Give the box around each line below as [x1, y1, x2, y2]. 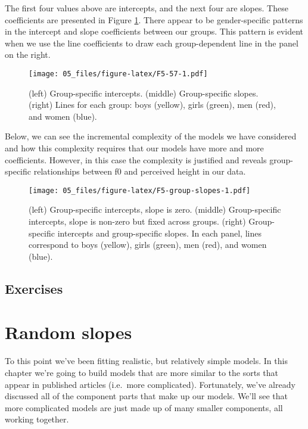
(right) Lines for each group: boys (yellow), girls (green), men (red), [29, 98, 276, 111]
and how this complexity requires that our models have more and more [5, 142, 264, 154]
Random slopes [5, 320, 132, 344]
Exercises [5, 279, 63, 297]
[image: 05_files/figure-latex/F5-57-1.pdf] [29, 69, 208, 78]
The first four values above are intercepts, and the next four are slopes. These [5, 2, 288, 14]
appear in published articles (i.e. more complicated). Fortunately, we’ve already [5, 378, 295, 390]
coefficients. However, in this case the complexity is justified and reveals [5, 153, 267, 166]
